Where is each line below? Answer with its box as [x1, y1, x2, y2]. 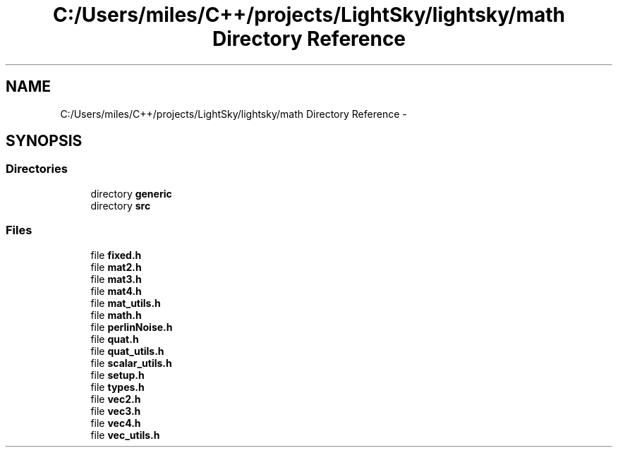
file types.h [90, 380, 145, 393]
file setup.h [90, 368, 145, 381]
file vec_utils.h [90, 428, 160, 441]
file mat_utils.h [90, 296, 161, 309]
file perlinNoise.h [90, 320, 173, 333]
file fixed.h [90, 248, 142, 261]
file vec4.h [90, 416, 141, 429]
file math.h [90, 308, 142, 321]
